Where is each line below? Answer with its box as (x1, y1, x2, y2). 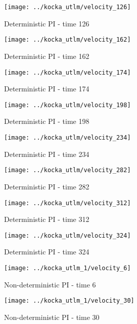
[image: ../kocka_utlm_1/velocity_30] (4, 297, 134, 305)
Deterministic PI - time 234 (4, 148, 89, 159)
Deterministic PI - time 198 (4, 116, 89, 126)
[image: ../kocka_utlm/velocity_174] (4, 69, 131, 76)
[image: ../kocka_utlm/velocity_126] (4, 4, 131, 11)
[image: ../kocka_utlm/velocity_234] (4, 134, 131, 141)
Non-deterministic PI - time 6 (4, 279, 96, 289)
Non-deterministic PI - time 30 (4, 311, 100, 322)
